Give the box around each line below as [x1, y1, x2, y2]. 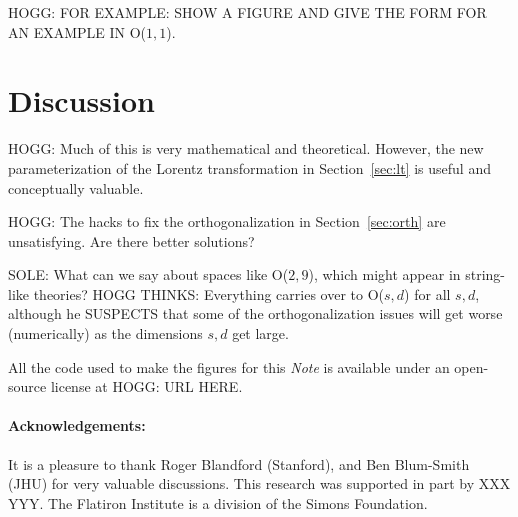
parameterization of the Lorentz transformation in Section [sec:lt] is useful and [8, 157, 491, 178]
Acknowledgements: [8, 415, 146, 436]
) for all [404, 283, 451, 304]
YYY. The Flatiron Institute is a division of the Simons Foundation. [8, 492, 428, 513]
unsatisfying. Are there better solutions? [8, 230, 255, 251]
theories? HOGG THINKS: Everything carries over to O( [33, 283, 385, 304]
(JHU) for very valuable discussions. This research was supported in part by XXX [8, 473, 511, 494]
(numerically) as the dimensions [8, 323, 203, 344]
